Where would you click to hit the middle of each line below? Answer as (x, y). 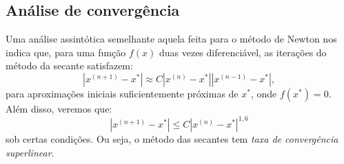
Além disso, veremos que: (59, 108)
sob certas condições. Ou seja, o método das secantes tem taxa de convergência (172, 139)
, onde (264, 93)
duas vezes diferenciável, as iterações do (243, 52)
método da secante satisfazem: (69, 66)
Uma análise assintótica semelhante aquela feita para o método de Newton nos (171, 39)
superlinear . (30, 152)
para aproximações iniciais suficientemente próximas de (122, 93)
